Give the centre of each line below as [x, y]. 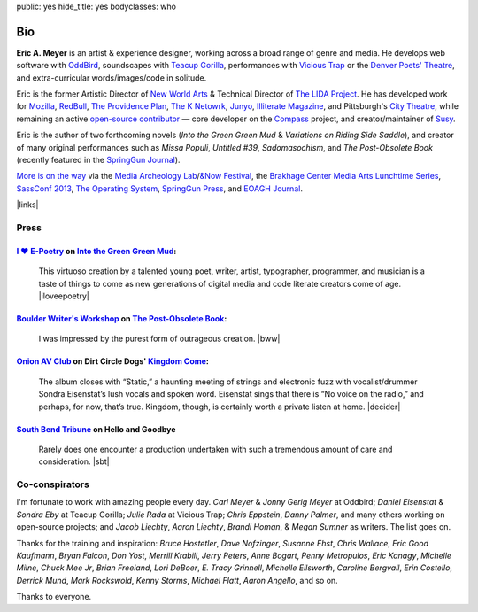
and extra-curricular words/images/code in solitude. [112, 77]
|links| [27, 205]
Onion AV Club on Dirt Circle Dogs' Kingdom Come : [113, 361]
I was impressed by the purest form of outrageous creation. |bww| [159, 339]
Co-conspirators [53, 484]
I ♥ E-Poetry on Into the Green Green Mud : [96, 251]
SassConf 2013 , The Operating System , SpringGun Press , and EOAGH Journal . [159, 188]
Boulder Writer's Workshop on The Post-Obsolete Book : [122, 318]
